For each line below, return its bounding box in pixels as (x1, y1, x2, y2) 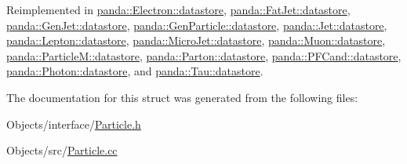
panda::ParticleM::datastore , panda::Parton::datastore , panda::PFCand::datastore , (6, 47, 402, 64)
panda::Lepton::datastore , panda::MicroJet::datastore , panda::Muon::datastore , (6, 32, 386, 49)
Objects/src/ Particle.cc (6, 142, 118, 159)
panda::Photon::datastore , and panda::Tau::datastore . (6, 63, 263, 79)
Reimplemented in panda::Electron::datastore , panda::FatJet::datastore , (6, 2, 351, 17)
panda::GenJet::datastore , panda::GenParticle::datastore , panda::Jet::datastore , (6, 16, 387, 33)
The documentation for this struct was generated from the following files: (6, 89, 358, 105)
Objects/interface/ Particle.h (6, 115, 141, 132)
